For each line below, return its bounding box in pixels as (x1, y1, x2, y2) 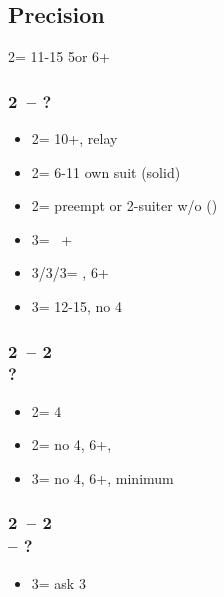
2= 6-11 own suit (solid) (31, 161, 181, 182)
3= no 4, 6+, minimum (31, 467, 174, 488)
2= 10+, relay (31, 128, 118, 149)
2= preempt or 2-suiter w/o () (31, 195, 218, 216)
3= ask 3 (31, 572, 86, 593)
